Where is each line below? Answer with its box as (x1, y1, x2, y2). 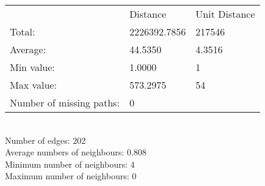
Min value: (10, 60, 55, 74)
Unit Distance (195, 7, 255, 21)
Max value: (10, 78, 57, 92)
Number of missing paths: (10, 95, 120, 110)
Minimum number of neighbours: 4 (5, 157, 135, 170)
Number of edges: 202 (5, 133, 86, 146)
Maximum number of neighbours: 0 (5, 169, 137, 182)
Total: (10, 24, 35, 39)
